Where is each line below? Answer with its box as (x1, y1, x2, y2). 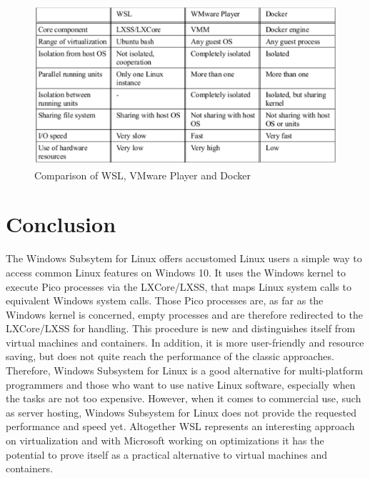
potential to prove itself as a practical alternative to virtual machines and (6, 447, 327, 462)
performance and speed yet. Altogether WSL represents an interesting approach (6, 419, 355, 434)
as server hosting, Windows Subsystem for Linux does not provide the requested (6, 404, 357, 419)
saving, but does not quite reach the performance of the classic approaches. (6, 349, 334, 364)
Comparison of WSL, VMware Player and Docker (34, 167, 251, 182)
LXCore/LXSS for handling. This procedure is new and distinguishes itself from (6, 321, 356, 336)
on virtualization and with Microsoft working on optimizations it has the (6, 433, 324, 448)
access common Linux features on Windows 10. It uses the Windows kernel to (6, 264, 346, 279)
